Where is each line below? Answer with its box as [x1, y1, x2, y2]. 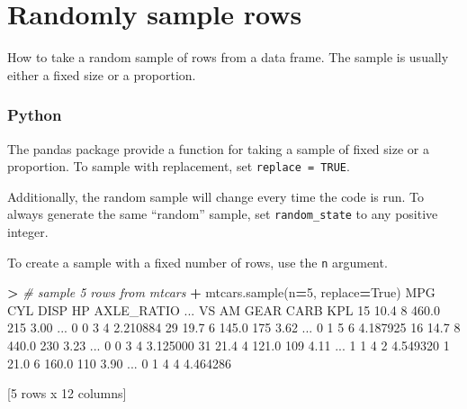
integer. [7, 223, 49, 241]
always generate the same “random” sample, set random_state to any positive [7, 204, 438, 223]
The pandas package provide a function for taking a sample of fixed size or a [7, 139, 429, 158]
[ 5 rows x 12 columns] [7, 384, 127, 403]
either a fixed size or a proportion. [7, 65, 196, 84]
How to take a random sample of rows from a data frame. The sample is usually [7, 48, 449, 67]
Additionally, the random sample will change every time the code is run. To [7, 186, 425, 205]
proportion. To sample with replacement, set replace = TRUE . [7, 157, 350, 176]
